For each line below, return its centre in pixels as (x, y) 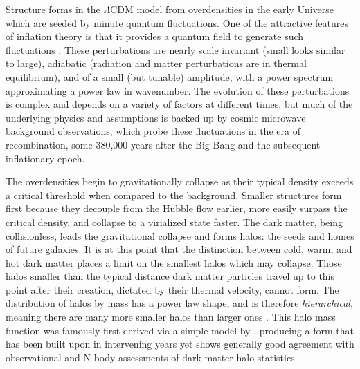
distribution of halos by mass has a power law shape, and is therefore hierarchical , (179, 303)
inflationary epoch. (45, 158)
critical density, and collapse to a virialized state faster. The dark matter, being (174, 221)
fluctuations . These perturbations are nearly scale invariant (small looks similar (175, 49)
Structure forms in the (53, 9)
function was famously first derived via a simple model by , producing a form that (180, 330)
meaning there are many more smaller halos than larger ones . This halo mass (171, 317)
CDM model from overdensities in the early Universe (222, 9)
